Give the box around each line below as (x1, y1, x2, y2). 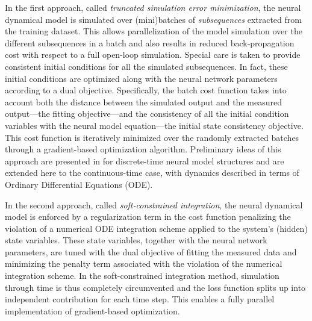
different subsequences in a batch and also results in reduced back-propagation (5, 36, 295, 49)
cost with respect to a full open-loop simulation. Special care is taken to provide (5, 48, 301, 61)
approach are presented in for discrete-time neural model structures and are (5, 154, 284, 167)
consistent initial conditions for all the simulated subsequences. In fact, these (5, 60, 288, 72)
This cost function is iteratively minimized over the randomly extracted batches (5, 131, 299, 143)
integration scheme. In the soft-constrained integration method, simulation (5, 269, 279, 282)
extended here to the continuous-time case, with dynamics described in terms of (5, 166, 299, 179)
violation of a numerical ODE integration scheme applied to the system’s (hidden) (5, 222, 308, 234)
